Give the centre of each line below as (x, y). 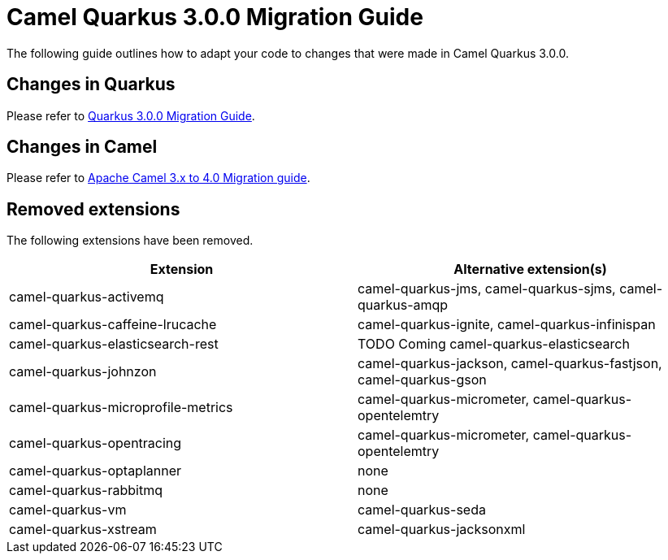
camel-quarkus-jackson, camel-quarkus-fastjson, (510, 364)
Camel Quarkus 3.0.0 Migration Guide (215, 17)
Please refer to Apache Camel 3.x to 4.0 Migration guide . (158, 178)
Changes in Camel (82, 147)
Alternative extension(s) (530, 269)
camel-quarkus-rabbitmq (86, 491)
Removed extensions (93, 209)
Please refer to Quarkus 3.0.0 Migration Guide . (131, 115)
